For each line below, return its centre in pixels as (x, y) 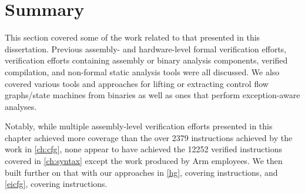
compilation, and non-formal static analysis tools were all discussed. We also (142, 71)
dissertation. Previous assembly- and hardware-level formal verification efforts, (146, 48)
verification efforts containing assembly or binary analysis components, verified (146, 60)
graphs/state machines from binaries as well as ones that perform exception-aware (152, 95)
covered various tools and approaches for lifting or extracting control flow (137, 83)
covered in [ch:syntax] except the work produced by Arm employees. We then (144, 161)
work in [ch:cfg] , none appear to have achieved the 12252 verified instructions (144, 149)
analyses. (21, 106)
